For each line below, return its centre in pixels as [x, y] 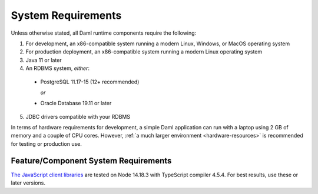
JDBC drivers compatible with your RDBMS [78, 116]
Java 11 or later [44, 60]
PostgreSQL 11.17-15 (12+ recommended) [90, 82]
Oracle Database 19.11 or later [76, 103]
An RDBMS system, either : [57, 68]
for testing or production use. [47, 143]
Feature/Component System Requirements [91, 161]
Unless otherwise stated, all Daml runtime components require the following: [104, 33]
